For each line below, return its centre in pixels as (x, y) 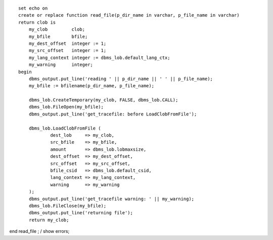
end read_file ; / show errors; (39, 231)
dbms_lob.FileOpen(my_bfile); (66, 107)
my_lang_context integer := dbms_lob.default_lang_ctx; (99, 57)
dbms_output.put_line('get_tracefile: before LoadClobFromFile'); (113, 114)
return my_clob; (49, 220)
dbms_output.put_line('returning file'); (81, 213)
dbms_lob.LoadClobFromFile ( (65, 128)
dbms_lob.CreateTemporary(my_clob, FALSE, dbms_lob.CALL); (103, 100)
